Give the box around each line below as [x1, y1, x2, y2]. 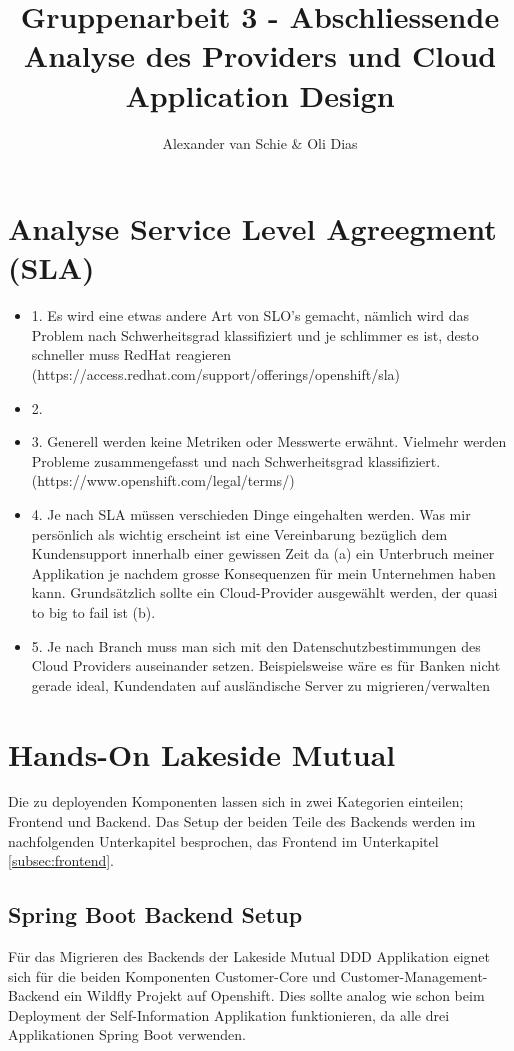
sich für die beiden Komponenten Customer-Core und [8, 965, 336, 986]
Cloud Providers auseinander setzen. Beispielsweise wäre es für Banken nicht [31, 655, 501, 676]
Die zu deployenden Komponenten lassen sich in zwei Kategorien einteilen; [8, 791, 464, 812]
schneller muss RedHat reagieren [31, 344, 232, 365]
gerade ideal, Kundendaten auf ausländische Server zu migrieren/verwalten [31, 674, 490, 695]
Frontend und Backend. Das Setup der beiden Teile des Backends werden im [8, 811, 476, 832]
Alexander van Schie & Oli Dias [162, 132, 358, 153]
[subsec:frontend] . [8, 850, 115, 871]
